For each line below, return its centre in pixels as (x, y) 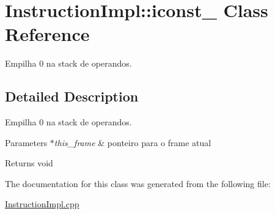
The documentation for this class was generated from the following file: (138, 183)
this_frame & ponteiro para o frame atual (133, 142)
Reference (47, 34)
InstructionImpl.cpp (42, 204)
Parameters (26, 142)
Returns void (29, 163)
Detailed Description (72, 96)
